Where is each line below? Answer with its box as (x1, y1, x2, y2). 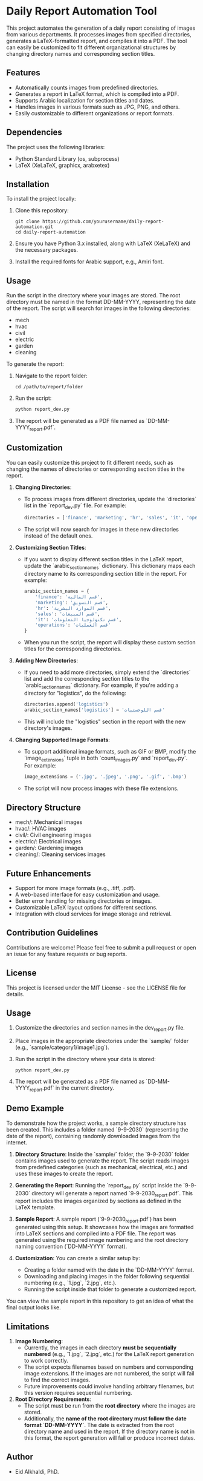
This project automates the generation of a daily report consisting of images (6, 24, 196, 32)
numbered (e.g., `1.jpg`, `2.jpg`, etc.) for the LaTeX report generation (24, 1351, 195, 1358)
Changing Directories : (14, 484, 72, 491)
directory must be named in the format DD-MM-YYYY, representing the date (6, 299, 196, 306)
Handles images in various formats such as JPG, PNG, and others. (14, 103, 180, 110)
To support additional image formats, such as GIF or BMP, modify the (24, 747, 196, 755)
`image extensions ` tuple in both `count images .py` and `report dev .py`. (24, 754, 188, 763)
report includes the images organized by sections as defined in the (14, 1197, 182, 1205)
